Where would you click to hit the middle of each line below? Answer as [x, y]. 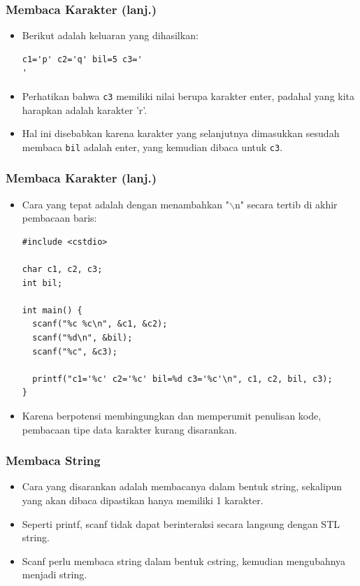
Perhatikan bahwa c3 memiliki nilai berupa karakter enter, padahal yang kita [188, 96]
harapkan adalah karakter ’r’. [85, 109]
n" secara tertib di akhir [286, 204]
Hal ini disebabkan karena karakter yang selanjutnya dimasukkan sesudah [181, 133]
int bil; [42, 283]
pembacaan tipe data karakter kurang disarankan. [129, 429]
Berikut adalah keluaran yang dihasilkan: [110, 35]
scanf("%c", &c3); [75, 351]
